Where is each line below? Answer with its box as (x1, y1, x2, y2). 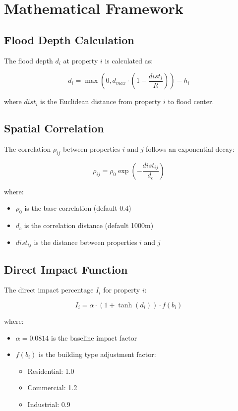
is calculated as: (105, 55, 153, 65)
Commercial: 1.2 (27, 382, 77, 393)
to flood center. (168, 96, 214, 107)
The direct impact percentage (4, 285, 94, 295)
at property (63, 55, 98, 65)
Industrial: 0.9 (27, 399, 70, 409)
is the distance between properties (34, 236, 137, 247)
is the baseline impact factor (51, 332, 137, 343)
